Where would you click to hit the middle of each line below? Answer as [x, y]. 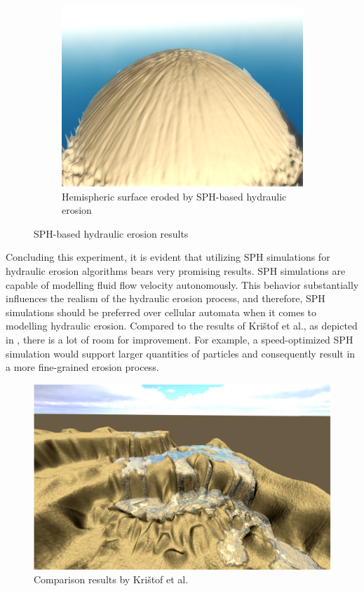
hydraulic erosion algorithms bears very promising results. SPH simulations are [176, 270]
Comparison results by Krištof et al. [111, 579]
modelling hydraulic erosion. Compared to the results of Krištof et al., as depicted [182, 326]
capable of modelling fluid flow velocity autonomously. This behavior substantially [182, 284]
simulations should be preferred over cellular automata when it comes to [161, 312]
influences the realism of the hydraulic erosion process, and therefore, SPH [166, 298]
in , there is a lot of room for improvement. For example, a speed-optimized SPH [180, 339]
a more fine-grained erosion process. [82, 367]
